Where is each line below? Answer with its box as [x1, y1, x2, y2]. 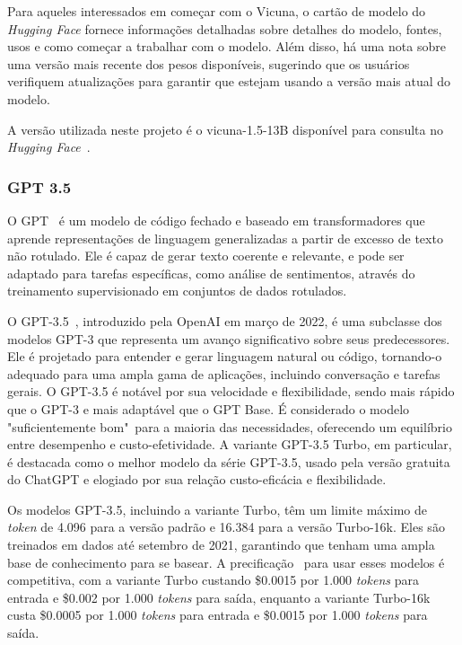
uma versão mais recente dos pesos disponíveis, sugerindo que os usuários [7, 54, 410, 73]
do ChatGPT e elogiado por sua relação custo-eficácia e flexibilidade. [7, 470, 387, 489]
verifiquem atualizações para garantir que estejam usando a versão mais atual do [7, 72, 451, 91]
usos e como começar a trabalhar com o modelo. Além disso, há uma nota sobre [7, 37, 446, 56]
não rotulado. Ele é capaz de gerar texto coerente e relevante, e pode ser [7, 246, 405, 265]
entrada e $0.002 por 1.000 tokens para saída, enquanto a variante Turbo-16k [7, 588, 431, 606]
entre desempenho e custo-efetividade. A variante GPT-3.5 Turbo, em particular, [7, 435, 452, 454]
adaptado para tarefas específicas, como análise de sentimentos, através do [7, 263, 415, 282]
